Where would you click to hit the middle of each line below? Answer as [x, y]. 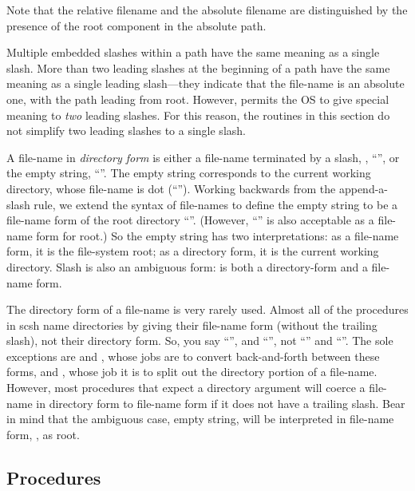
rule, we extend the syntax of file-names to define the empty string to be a [216, 204]
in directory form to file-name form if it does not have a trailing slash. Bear [221, 403]
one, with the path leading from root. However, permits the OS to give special [198, 99]
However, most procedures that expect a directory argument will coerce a [186, 388]
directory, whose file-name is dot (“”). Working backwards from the [171, 188]
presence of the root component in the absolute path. [136, 25]
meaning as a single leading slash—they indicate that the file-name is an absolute [206, 83]
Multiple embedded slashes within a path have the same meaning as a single [193, 52]
